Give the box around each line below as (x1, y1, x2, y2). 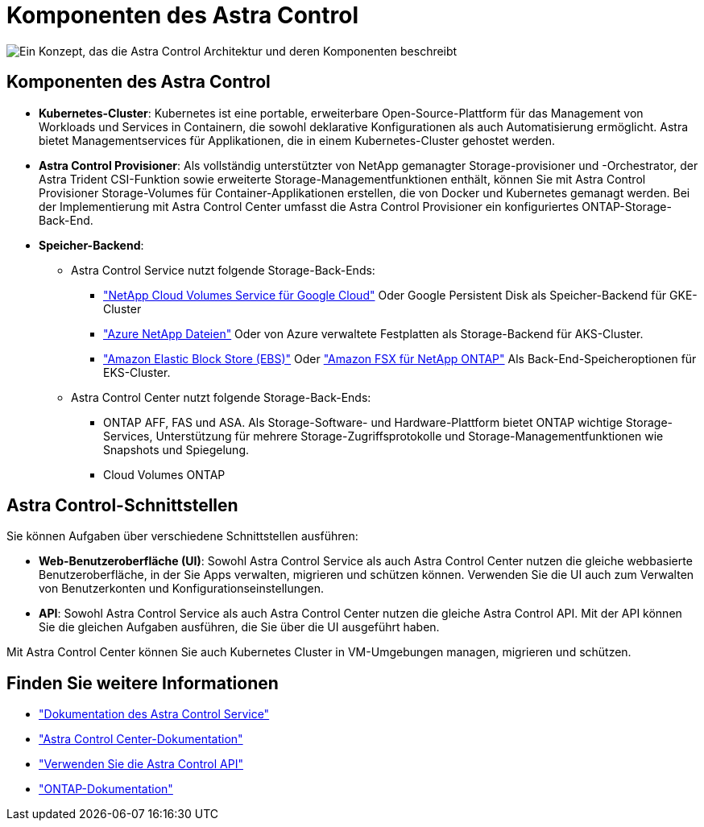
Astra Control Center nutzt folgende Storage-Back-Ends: (71, 390, 371, 404)
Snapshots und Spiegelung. (103, 442, 249, 457)
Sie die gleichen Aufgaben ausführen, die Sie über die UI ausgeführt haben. (39, 620, 440, 635)
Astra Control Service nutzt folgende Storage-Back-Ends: (71, 263, 375, 277)
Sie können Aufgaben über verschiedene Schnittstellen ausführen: (6, 529, 358, 544)
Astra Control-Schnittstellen (6, 495, 238, 516)
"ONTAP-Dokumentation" (39, 782, 173, 796)
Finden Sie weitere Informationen (6, 672, 279, 693)
